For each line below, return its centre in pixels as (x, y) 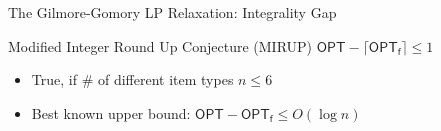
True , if (54, 79)
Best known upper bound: (111, 112)
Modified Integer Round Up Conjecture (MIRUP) (160, 45)
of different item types (165, 79)
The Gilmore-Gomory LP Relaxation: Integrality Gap (172, 12)
